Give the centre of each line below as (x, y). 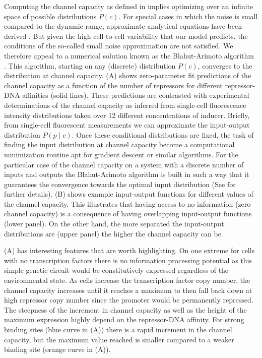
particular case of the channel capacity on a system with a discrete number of (124, 164)
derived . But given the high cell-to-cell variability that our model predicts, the (126, 36)
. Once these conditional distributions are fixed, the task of (163, 134)
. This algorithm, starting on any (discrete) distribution (90, 65)
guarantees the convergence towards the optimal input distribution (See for (120, 184)
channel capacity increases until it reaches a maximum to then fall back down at (128, 290)
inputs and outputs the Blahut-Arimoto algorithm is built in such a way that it (127, 174)
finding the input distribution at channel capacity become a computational (119, 144)
